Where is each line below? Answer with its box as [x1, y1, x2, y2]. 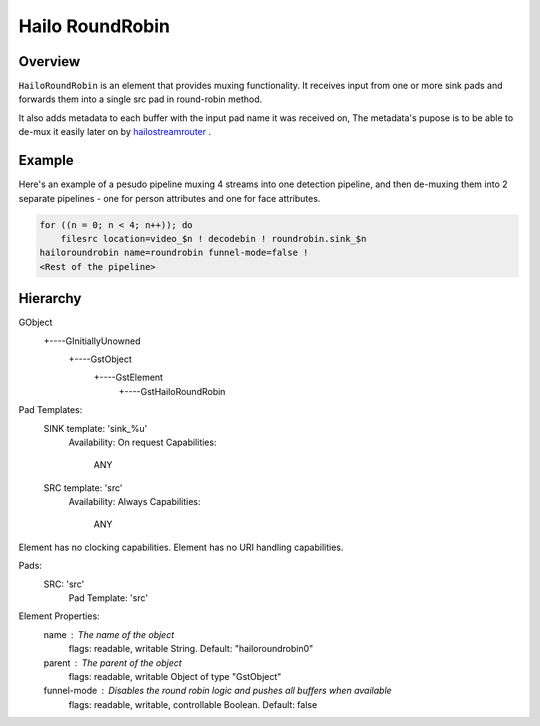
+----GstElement [93, 371, 164, 384]
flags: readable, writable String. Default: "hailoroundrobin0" [68, 643, 314, 655]
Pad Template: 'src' [68, 592, 149, 604]
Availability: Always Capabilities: [68, 496, 201, 508]
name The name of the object [43, 628, 175, 640]
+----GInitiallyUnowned [43, 335, 141, 347]
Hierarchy [18, 290, 82, 307]
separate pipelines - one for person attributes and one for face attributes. [18, 192, 321, 204]
